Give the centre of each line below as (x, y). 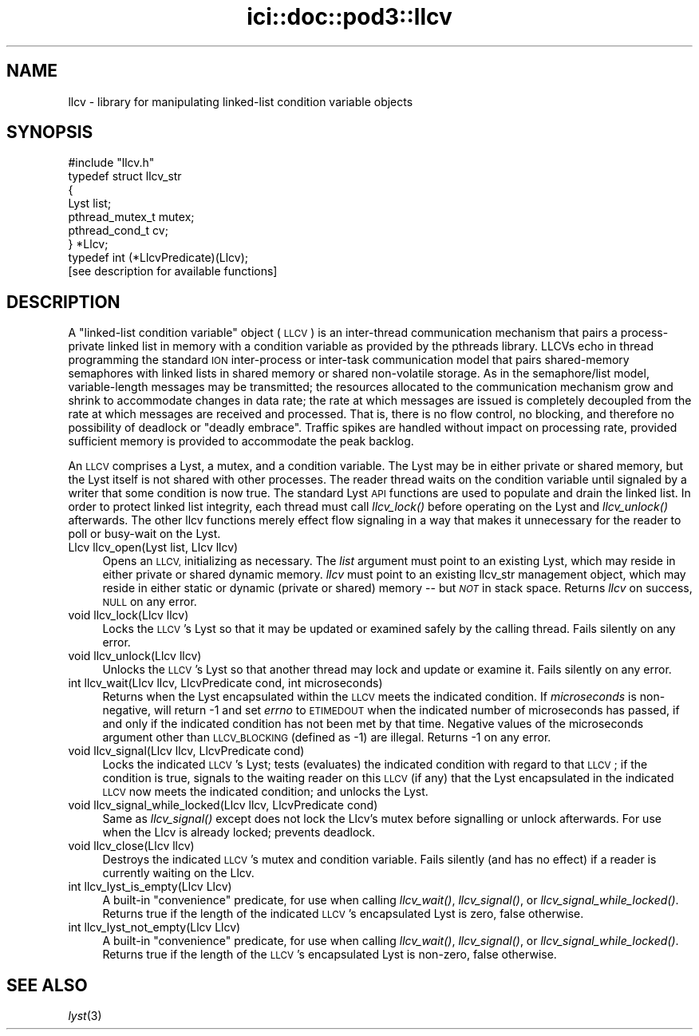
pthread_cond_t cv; (118, 231)
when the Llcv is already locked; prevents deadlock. (239, 832)
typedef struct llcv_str (125, 176)
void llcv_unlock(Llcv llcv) (135, 656)
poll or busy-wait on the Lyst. (144, 534)
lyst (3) (85, 1016)
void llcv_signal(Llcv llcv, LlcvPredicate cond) (186, 751)
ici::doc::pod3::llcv (349, 17)
